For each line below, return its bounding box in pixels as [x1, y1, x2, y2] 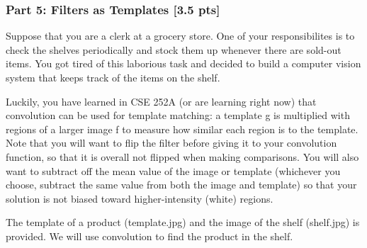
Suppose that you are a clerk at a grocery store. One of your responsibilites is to [6, 28, 355, 43]
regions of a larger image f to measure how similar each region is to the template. [6, 121, 358, 136]
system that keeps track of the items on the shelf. [6, 70, 220, 84]
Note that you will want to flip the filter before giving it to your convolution [6, 135, 337, 150]
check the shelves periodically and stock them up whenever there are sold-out [6, 42, 341, 57]
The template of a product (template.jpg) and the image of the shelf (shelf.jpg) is [6, 215, 360, 230]
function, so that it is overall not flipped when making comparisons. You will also [6, 149, 359, 164]
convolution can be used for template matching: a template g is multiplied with [6, 108, 350, 123]
